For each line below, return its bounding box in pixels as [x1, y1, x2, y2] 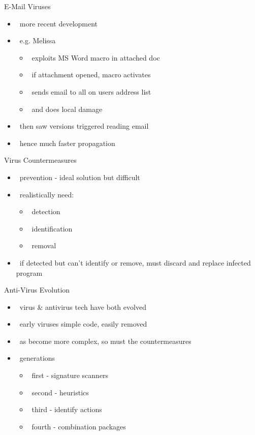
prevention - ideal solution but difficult [19, 171, 140, 182]
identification [31, 223, 73, 234]
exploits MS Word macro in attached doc [31, 52, 160, 63]
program [16, 267, 43, 278]
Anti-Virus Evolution [4, 284, 70, 295]
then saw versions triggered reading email [19, 121, 149, 131]
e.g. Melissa [19, 35, 56, 46]
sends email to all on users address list [31, 86, 151, 97]
